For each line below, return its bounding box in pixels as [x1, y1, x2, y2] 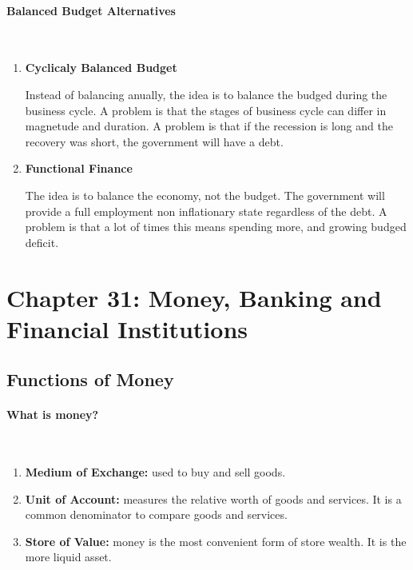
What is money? [6, 406, 99, 423]
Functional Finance [25, 160, 133, 177]
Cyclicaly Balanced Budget [25, 59, 177, 76]
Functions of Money [6, 367, 174, 392]
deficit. [25, 233, 59, 250]
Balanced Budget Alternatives [6, 2, 176, 18]
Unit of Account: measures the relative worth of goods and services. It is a [25, 490, 402, 507]
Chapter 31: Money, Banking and [6, 281, 382, 313]
